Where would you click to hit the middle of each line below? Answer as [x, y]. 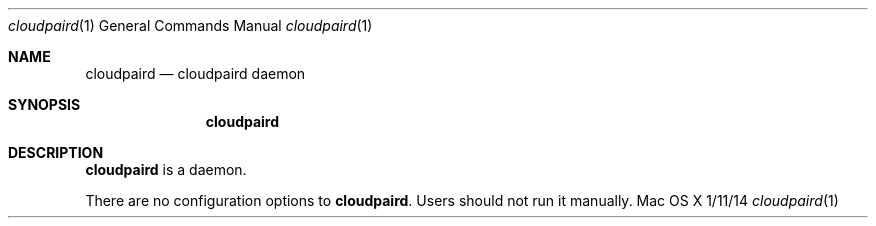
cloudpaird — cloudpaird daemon [195, 73]
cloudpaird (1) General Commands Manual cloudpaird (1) [190, 25]
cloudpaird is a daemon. [166, 169]
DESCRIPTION [56, 152]
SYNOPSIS [44, 104]
